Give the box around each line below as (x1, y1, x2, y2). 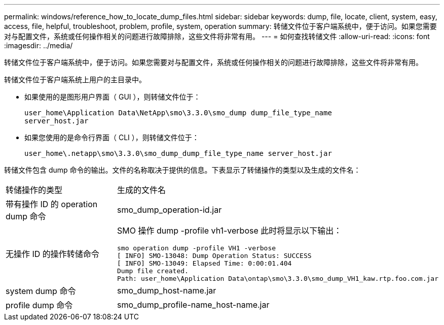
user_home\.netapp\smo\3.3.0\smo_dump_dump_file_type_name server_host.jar (24, 149, 332, 157)
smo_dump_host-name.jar (117, 285, 216, 296)
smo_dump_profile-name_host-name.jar (117, 300, 270, 310)
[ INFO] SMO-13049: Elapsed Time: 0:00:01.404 (117, 259, 292, 267)
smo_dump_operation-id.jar (117, 205, 222, 215)
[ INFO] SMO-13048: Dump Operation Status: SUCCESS (117, 252, 312, 259)
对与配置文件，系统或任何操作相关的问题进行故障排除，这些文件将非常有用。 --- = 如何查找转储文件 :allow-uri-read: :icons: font (4, 32, 430, 41)
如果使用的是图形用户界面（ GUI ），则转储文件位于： (24, 92, 201, 101)
